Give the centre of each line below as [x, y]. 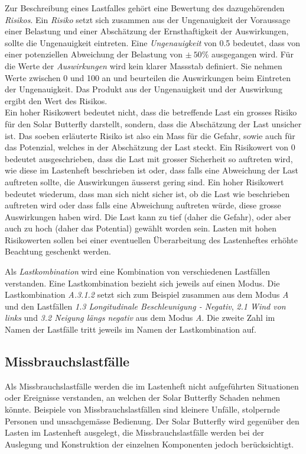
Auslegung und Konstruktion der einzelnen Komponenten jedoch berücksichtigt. [149, 444]
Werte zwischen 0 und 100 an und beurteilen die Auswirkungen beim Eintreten [148, 77]
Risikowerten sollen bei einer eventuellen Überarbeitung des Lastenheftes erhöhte [152, 239]
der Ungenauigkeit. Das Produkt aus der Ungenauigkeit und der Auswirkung [144, 89]
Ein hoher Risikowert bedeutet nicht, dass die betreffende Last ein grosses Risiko [151, 112]
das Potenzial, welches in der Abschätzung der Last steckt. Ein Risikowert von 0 [150, 147]
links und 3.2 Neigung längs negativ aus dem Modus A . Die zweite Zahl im [140, 318]
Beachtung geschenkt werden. [58, 251]
